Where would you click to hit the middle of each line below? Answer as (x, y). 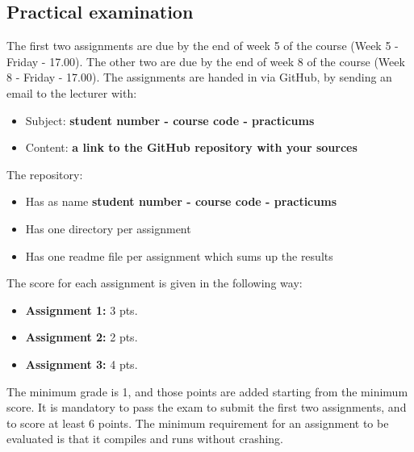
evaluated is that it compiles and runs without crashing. (145, 439)
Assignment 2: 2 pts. (82, 337)
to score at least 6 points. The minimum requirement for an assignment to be (198, 423)
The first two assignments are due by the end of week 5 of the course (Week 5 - (203, 46)
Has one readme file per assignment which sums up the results (179, 255)
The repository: (45, 174)
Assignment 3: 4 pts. (82, 364)
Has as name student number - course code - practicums (181, 201)
